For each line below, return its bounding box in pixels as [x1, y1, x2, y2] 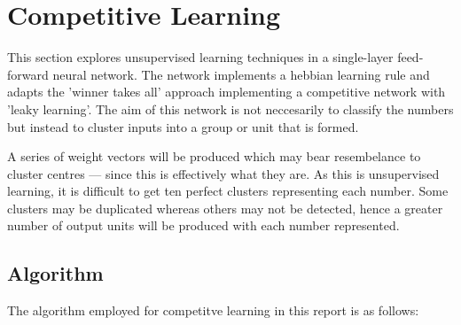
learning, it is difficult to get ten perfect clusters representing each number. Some [7, 182, 449, 200]
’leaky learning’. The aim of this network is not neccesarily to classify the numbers [7, 99, 454, 118]
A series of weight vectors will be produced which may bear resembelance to [7, 147, 421, 166]
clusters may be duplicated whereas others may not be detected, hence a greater [7, 198, 443, 217]
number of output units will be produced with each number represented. [7, 216, 400, 235]
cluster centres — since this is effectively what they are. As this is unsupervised [7, 164, 440, 182]
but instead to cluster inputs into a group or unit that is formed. [7, 117, 359, 135]
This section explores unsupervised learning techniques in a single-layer [7, 48, 394, 66]
